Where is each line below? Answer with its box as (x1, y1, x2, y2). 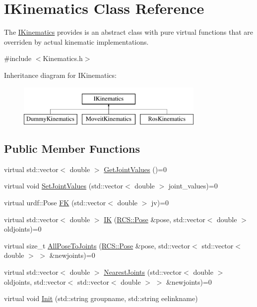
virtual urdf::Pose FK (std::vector (4, 197, 106, 208)
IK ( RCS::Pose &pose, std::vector (104, 214, 205, 224)
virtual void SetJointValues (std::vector (4, 181, 124, 191)
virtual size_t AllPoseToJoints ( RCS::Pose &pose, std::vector (4, 240, 191, 250)
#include (4, 53, 32, 63)
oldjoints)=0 (4, 224, 42, 234)
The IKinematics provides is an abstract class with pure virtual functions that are (4, 27, 254, 37)
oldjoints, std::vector (4, 276, 66, 287)
